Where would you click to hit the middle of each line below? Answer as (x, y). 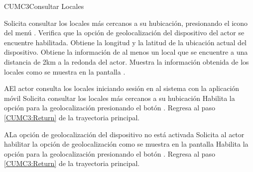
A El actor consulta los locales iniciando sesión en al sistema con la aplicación (122, 88)
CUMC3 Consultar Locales (44, 6)
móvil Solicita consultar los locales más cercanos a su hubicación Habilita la (120, 98)
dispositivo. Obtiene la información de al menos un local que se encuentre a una (126, 52)
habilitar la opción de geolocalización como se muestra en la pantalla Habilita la (126, 144)
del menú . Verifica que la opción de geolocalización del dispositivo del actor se (124, 33)
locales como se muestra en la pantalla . (65, 71)
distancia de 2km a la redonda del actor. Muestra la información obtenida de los (126, 61)
